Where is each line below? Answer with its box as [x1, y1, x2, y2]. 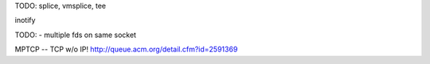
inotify [14, 16, 36, 25]
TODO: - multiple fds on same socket [14, 30, 137, 40]
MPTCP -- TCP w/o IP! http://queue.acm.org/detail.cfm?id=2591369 [14, 44, 238, 55]
